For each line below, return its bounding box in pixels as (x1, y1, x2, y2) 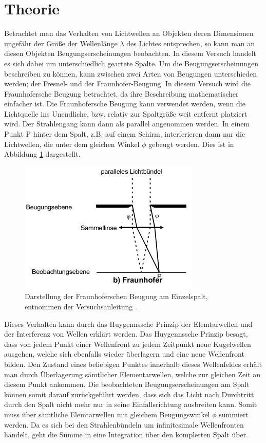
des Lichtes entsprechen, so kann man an (126, 38, 255, 48)
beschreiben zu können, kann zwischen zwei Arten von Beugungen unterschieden (4, 68, 257, 79)
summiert (219, 409, 249, 419)
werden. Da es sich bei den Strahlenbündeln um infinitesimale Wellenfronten (4, 419, 244, 430)
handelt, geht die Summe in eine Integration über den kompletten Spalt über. (4, 429, 248, 440)
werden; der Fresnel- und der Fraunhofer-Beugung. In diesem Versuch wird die (4, 78, 251, 89)
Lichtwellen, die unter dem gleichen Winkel (4, 138, 140, 149)
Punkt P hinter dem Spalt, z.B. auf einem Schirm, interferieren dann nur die (4, 128, 245, 139)
